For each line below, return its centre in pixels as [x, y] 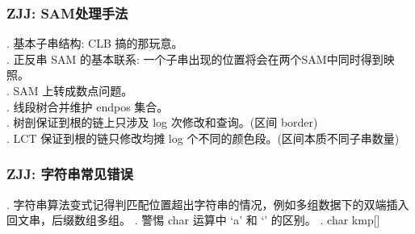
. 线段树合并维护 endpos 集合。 [88, 106]
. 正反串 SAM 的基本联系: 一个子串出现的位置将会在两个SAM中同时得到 [195, 58]
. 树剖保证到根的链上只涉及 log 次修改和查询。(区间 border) [162, 122]
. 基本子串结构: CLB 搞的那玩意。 [95, 43]
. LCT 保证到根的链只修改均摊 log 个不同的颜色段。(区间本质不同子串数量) [203, 138]
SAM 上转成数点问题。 [73, 90]
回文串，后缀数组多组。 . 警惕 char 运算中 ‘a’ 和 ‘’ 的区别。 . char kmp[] [193, 220]
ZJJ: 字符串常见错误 [70, 174]
